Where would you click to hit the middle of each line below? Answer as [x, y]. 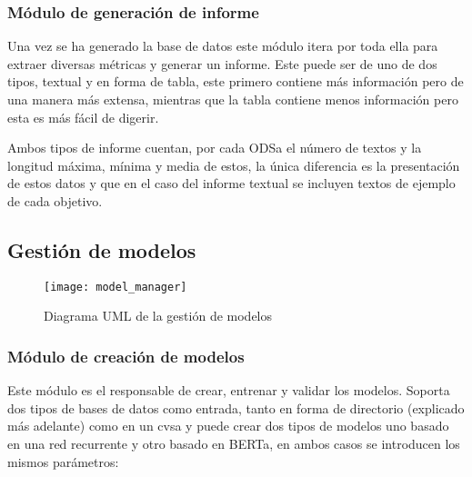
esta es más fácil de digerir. [83, 117]
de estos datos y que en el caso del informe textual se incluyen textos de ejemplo [231, 183]
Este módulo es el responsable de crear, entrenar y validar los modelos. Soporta [229, 390]
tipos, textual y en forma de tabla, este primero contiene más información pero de [236, 81]
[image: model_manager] [115, 287]
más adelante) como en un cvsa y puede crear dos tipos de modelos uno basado [228, 426]
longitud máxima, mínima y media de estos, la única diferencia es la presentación [234, 165]
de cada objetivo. [55, 200]
